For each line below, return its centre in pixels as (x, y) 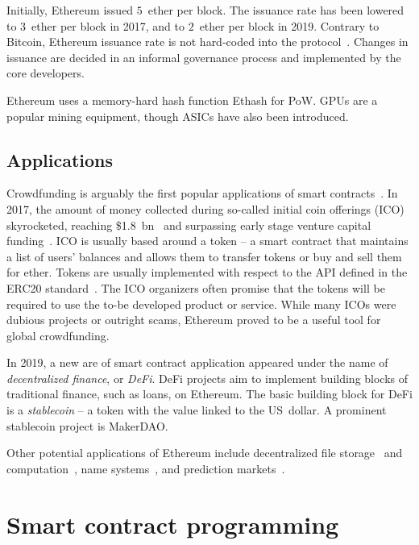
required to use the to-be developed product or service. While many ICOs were (201, 304)
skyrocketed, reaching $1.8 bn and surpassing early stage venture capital (189, 225)
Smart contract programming (173, 524)
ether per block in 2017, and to (108, 25)
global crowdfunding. (58, 335)
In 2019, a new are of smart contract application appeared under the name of (197, 362)
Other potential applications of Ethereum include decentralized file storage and (205, 453)
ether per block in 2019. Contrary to (289, 25)
